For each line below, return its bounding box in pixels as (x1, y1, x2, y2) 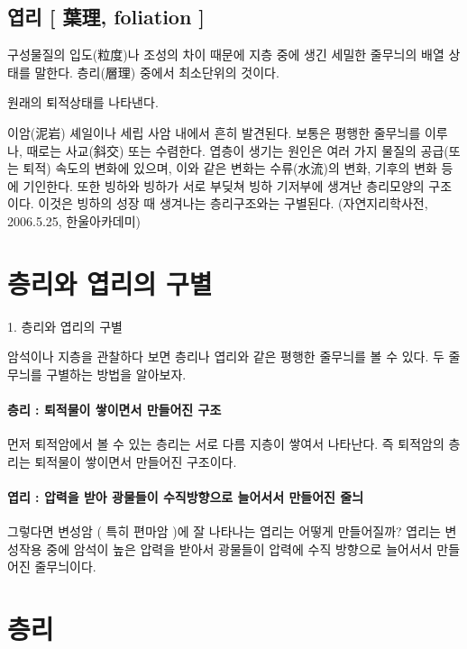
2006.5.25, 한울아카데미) (7, 211, 142, 230)
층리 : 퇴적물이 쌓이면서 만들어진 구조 (7, 400, 222, 419)
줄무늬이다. (34, 557, 96, 576)
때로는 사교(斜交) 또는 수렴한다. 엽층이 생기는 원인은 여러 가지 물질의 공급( (26, 141, 449, 160)
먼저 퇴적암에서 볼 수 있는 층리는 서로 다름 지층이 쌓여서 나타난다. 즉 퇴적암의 (7, 434, 444, 453)
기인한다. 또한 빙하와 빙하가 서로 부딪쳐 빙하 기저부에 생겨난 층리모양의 (23, 176, 425, 195)
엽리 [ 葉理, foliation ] (7, 3, 206, 31)
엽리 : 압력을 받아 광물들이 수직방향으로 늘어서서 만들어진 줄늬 (7, 488, 364, 507)
